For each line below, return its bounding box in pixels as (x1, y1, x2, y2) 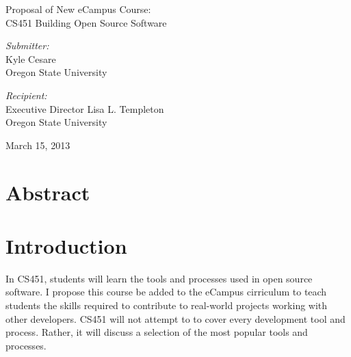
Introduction (5, 231, 127, 259)
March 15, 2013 (5, 137, 70, 152)
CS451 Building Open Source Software (5, 15, 167, 29)
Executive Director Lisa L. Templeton (5, 101, 164, 116)
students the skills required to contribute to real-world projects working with (5, 298, 328, 313)
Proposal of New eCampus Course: (5, 2, 151, 16)
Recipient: (5, 88, 47, 102)
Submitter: (5, 38, 49, 53)
